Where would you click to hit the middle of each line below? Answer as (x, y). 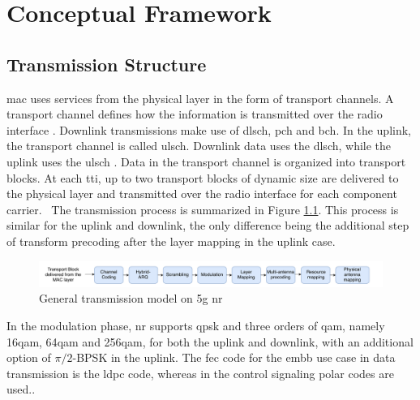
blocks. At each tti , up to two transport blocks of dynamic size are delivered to (203, 177)
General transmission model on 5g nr (131, 298)
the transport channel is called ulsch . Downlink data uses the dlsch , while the (199, 146)
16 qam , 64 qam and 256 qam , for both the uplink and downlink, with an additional (210, 341)
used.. (21, 389)
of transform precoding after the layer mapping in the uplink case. (171, 241)
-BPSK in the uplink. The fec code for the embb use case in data (234, 357)
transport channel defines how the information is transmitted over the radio (195, 114)
